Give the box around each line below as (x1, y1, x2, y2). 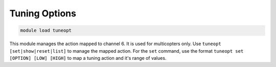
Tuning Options (9, 8, 77, 19)
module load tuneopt (20, 28, 72, 33)
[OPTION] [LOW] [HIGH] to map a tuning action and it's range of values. (9, 55, 167, 61)
